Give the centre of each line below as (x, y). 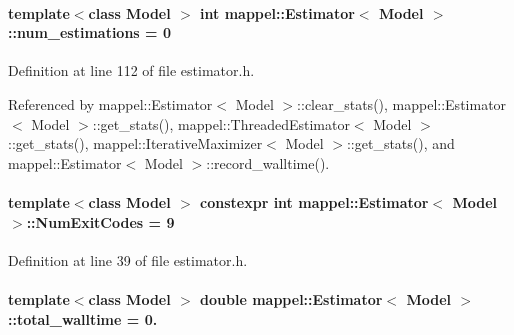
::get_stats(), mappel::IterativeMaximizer (135, 143)
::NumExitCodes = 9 (100, 221)
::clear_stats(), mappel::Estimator (402, 103)
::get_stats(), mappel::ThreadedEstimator (221, 123)
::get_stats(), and (400, 143)
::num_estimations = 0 (90, 32)
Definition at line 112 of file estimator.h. (131, 70)
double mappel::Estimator (291, 298)
